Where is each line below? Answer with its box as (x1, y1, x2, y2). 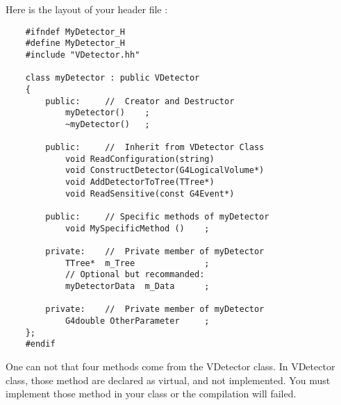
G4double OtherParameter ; (65, 316, 210, 326)
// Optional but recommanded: (65, 270, 205, 280)
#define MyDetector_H (25, 38, 125, 49)
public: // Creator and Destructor (45, 96, 235, 106)
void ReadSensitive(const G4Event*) (65, 188, 235, 199)
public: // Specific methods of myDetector (45, 212, 269, 222)
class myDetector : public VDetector (25, 73, 200, 83)
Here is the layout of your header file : (6, 2, 168, 16)
